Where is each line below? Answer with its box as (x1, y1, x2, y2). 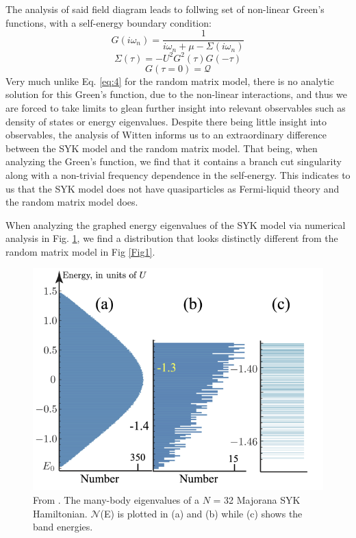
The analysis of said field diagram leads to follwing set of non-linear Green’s (5, 2, 325, 16)
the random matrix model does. (5, 195, 138, 209)
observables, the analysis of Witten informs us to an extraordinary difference (5, 127, 327, 142)
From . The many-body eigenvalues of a (33, 493, 199, 507)
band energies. (33, 519, 93, 534)
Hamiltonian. (33, 506, 88, 520)
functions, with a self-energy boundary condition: (5, 15, 212, 29)
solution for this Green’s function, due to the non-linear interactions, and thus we (5, 87, 347, 101)
